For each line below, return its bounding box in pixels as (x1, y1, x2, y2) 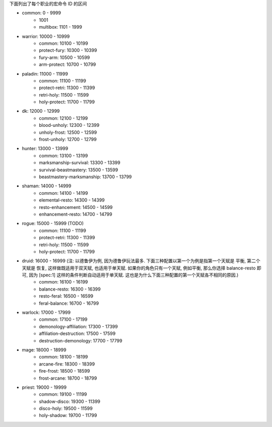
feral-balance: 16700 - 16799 (39, 300, 99, 306)
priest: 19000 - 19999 (22, 384, 67, 390)
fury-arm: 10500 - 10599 (39, 54, 90, 60)
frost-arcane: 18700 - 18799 (39, 375, 97, 381)
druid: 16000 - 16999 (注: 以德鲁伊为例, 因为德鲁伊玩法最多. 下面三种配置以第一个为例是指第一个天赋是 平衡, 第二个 (22, 258, 260, 264)
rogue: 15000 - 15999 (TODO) (22, 221, 84, 227)
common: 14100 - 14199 (39, 190, 88, 196)
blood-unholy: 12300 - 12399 (39, 122, 100, 128)
